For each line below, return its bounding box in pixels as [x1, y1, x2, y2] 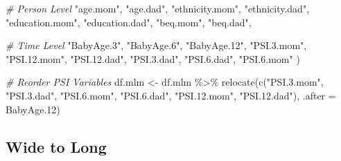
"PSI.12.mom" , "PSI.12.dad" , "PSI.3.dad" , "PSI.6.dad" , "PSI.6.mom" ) [6, 51, 300, 66]
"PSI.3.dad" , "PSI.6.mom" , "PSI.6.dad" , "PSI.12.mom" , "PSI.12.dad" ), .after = [6, 88, 336, 102]
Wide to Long [6, 135, 107, 157]
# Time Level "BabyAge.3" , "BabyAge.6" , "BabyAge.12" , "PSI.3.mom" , [6, 38, 307, 53]
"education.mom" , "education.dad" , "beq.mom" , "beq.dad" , [6, 15, 252, 29]
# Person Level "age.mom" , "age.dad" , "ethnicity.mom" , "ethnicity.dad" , [6, 1, 310, 15]
